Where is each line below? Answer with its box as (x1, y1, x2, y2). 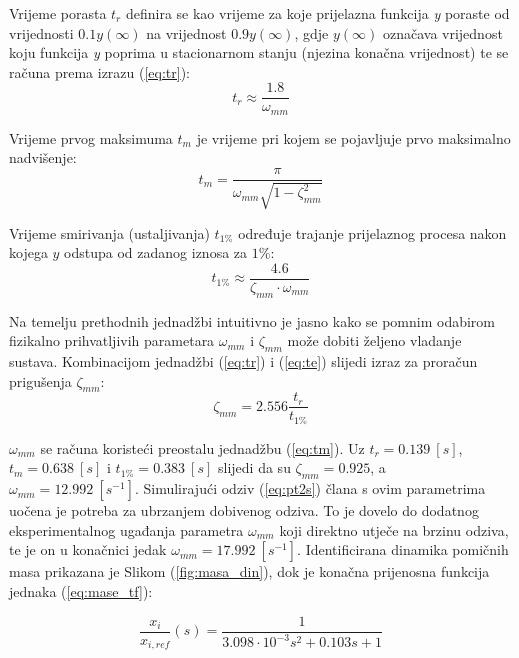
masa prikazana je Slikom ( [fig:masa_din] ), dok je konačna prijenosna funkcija (9, 561, 490, 582)
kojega (9, 242, 48, 263)
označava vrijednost (382, 22, 503, 43)
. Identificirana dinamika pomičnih (297, 539, 509, 560)
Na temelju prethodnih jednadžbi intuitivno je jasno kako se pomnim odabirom (9, 310, 496, 331)
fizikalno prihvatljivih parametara (9, 330, 215, 351)
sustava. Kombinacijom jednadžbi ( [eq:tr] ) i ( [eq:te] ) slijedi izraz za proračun (9, 350, 478, 371)
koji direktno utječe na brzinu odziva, (279, 519, 509, 540)
